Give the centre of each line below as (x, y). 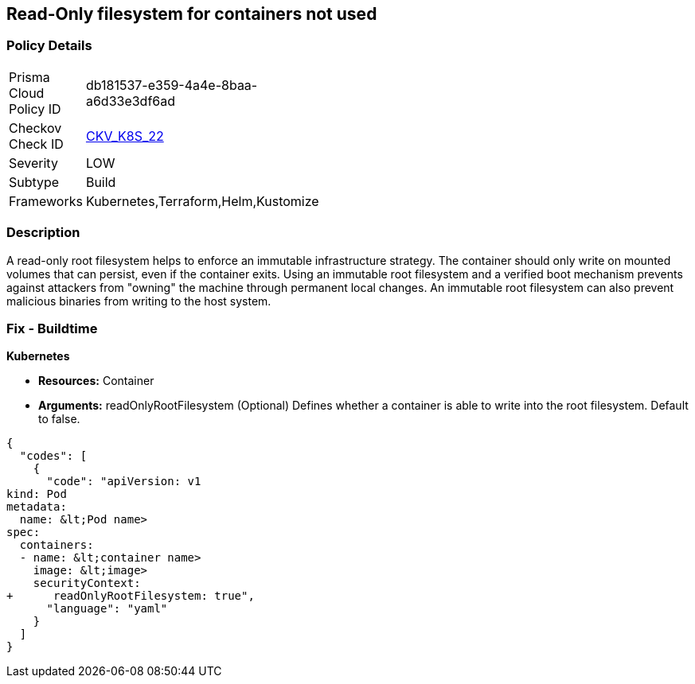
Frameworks (46, 201)
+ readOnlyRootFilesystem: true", (131, 596)
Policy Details (49, 46)
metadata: (37, 507)
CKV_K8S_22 (125, 136)
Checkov (35, 128)
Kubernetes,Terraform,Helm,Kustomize (202, 201)
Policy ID (35, 109)
